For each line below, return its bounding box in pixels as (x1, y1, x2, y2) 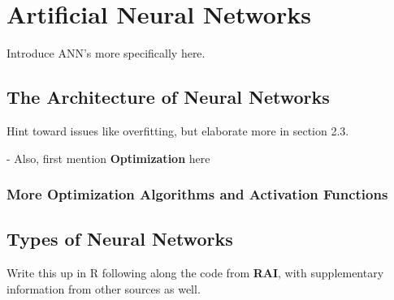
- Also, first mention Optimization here (6, 149, 210, 166)
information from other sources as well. (6, 280, 201, 297)
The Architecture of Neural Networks (6, 84, 330, 109)
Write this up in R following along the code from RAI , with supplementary (6, 264, 384, 281)
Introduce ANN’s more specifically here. (6, 45, 206, 62)
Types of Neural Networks (6, 226, 233, 251)
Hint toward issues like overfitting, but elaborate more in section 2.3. (6, 122, 349, 139)
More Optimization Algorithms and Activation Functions (6, 184, 388, 204)
